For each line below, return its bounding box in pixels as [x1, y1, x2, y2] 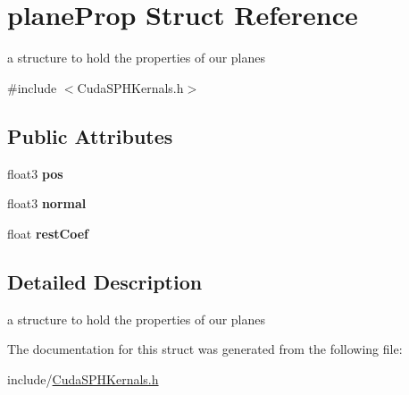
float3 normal [7, 194, 87, 213]
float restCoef [7, 223, 88, 242]
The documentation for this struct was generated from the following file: [7, 340, 403, 358]
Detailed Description [7, 267, 203, 295]
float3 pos [7, 164, 63, 182]
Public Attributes [7, 122, 173, 149]
